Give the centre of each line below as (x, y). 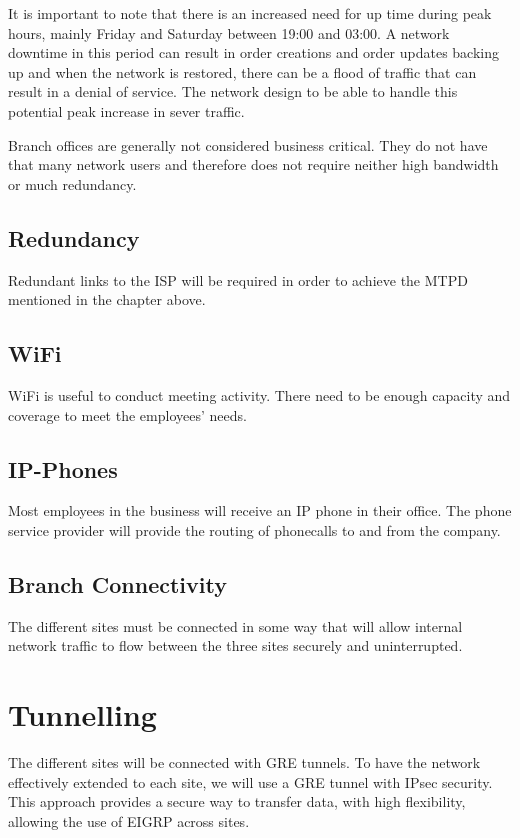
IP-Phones (63, 468)
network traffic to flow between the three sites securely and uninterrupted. (235, 645)
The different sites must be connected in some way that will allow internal (235, 625)
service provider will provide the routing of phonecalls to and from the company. (254, 529)
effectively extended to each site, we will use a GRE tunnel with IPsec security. (250, 781)
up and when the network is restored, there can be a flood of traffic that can (242, 71)
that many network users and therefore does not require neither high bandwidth (253, 164)
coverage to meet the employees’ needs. (127, 414)
